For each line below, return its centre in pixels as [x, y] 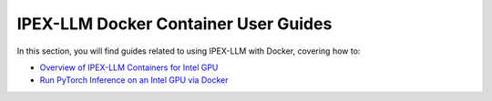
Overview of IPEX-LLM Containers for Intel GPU [129, 67]
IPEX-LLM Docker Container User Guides [174, 24]
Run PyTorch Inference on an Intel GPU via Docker [134, 80]
